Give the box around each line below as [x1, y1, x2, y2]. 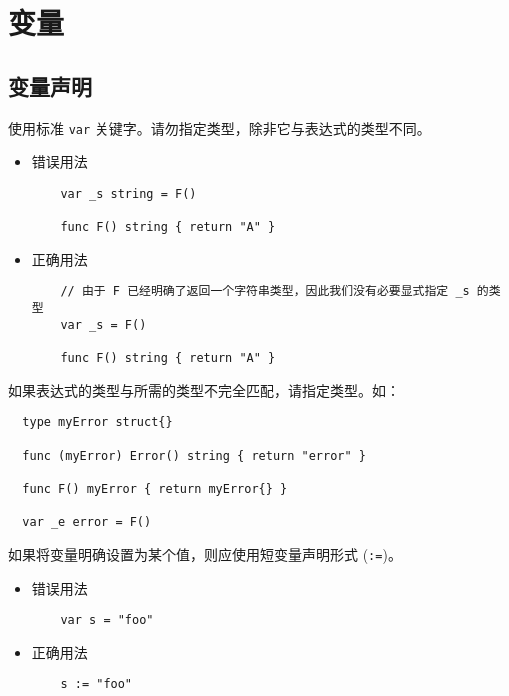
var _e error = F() [22, 515, 152, 530]
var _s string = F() [60, 186, 197, 201]
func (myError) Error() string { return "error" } [22, 448, 366, 463]
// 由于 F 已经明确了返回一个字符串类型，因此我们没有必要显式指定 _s [60, 284, 470, 299]
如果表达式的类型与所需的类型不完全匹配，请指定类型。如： [8, 379, 400, 400]
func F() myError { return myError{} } [22, 481, 288, 496]
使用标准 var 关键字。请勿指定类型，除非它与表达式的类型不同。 [8, 117, 431, 138]
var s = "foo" [60, 613, 154, 628]
